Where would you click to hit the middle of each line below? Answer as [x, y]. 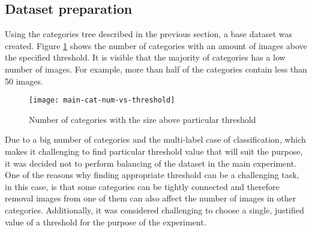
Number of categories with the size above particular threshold [142, 119]
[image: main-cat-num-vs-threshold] [102, 100]
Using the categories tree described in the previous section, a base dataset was [149, 34]
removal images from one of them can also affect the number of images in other [151, 198]
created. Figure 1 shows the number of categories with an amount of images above [156, 45]
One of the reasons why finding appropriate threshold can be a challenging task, [152, 175]
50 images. [24, 81]
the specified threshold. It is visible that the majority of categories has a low [145, 57]
